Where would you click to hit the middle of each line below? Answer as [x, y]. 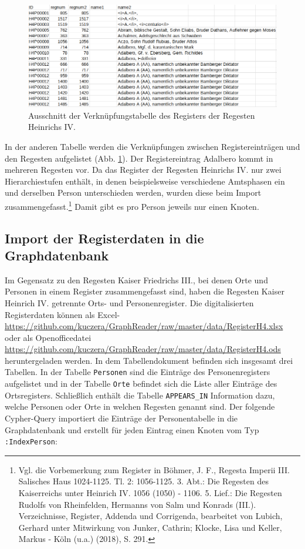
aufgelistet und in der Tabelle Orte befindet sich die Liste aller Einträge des [141, 384]
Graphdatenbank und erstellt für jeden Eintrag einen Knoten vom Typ [132, 429]
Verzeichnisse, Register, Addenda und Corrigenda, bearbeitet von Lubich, [150, 516]
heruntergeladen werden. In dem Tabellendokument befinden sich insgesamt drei [149, 360]
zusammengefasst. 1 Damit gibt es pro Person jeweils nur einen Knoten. [132, 205]
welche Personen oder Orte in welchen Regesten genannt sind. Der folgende [140, 406]
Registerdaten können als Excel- [62, 314]
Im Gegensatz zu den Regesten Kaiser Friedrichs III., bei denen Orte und [136, 279]
